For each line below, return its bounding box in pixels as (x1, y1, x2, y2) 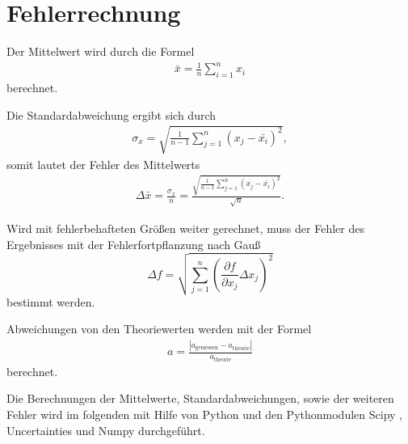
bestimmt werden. (6, 293, 95, 310)
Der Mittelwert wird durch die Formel (6, 43, 195, 60)
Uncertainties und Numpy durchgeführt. (6, 421, 205, 438)
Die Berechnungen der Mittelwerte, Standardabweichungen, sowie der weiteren (6, 390, 394, 407)
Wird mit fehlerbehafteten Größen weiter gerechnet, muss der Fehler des (6, 220, 364, 237)
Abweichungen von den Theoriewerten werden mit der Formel (6, 320, 312, 337)
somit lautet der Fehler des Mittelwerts (6, 155, 200, 172)
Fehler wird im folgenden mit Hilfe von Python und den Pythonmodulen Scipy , (6, 405, 402, 422)
